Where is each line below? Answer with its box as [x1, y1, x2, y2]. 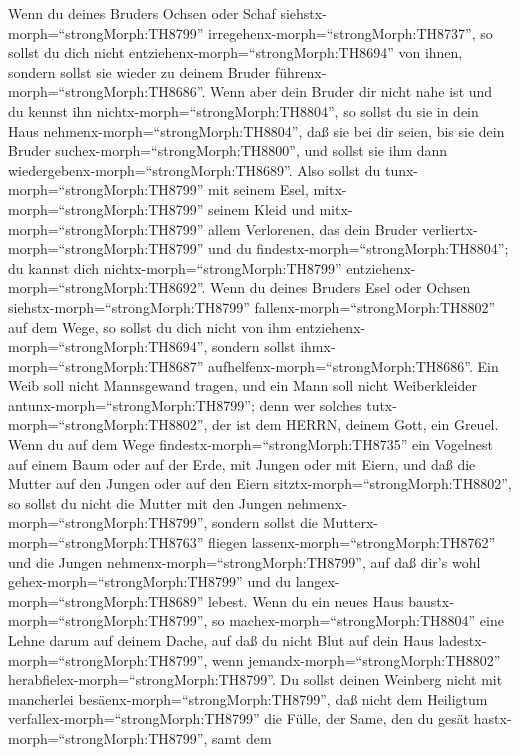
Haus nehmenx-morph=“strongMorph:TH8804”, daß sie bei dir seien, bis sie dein [8, 120, 505, 141]
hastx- [473, 708, 512, 729]
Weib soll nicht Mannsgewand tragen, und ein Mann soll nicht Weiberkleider [8, 375, 478, 396]
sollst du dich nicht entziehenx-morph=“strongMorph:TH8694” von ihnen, [8, 42, 463, 63]
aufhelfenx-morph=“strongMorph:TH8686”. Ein [208, 355, 499, 376]
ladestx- [438, 630, 487, 650]
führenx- [275, 61, 327, 82]
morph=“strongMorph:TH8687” [8, 355, 204, 376]
